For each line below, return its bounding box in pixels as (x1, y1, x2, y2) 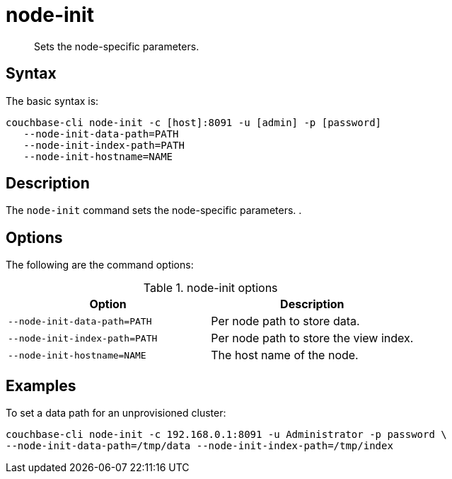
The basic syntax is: (6, 94, 99, 107)
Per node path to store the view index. (211, 331, 414, 346)
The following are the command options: (6, 259, 194, 271)
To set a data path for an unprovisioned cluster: (6, 407, 226, 419)
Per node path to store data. (211, 314, 360, 329)
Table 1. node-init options (143, 281, 278, 295)
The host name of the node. (211, 348, 359, 363)
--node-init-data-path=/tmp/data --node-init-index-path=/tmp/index (6, 440, 393, 452)
